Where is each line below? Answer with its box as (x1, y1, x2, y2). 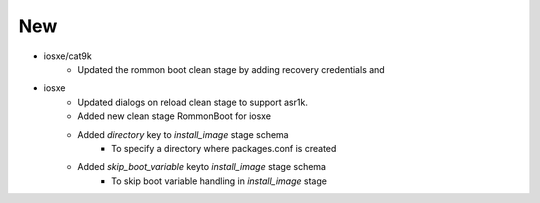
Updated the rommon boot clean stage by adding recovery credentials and (77, 63, 385, 75)
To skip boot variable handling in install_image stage (111, 175, 327, 187)
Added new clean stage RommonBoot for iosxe (77, 110, 272, 122)
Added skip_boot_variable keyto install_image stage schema (77, 161, 327, 173)
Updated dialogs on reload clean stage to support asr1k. (77, 96, 309, 108)
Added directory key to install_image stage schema (77, 128, 289, 140)
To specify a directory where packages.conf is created (111, 142, 337, 154)
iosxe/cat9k (43, 50, 92, 62)
